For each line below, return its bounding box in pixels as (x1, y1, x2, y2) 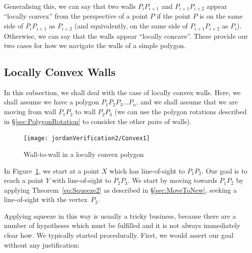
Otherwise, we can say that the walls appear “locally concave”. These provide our (4, 30, 248, 41)
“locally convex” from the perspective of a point (4, 11, 148, 21)
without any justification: (4, 239, 80, 250)
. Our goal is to (202, 165, 248, 176)
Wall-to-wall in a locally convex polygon (24, 149, 144, 159)
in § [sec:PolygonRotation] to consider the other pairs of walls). (4, 116, 192, 126)
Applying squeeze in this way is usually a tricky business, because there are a (4, 210, 236, 221)
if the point (156, 11, 191, 21)
